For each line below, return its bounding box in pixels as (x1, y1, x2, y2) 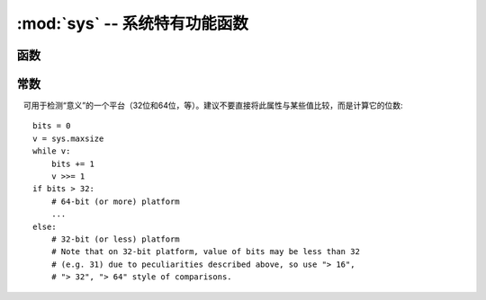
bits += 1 (50, 158, 94, 169)
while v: (32, 146, 71, 156)
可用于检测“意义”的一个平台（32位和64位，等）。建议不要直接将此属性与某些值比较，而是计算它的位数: (22, 100, 404, 111)
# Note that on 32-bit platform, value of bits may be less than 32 (50, 247, 360, 257)
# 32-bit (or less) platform (50, 234, 180, 244)
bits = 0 (32, 121, 71, 131)
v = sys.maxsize (32, 133, 104, 144)
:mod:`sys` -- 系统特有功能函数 (16, 13, 249, 33)
